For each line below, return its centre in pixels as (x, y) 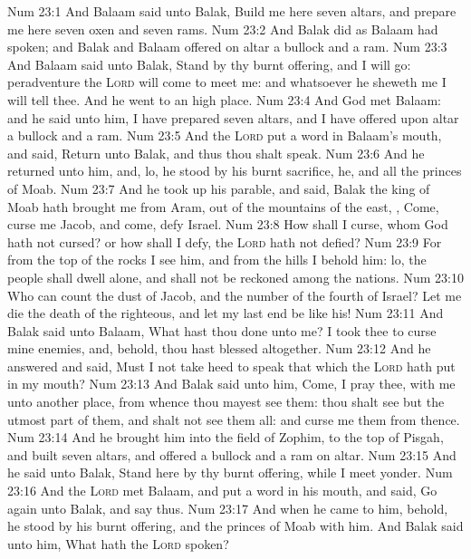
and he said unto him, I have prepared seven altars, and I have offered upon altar (233, 117)
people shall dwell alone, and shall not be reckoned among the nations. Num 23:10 (235, 277)
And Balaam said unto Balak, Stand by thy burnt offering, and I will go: (209, 64)
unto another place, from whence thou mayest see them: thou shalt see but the (226, 402)
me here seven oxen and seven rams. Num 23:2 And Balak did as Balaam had (223, 29)
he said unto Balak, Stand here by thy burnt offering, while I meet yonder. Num (230, 472)
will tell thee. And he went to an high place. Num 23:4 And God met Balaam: (224, 99)
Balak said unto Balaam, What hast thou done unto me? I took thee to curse (222, 330)
